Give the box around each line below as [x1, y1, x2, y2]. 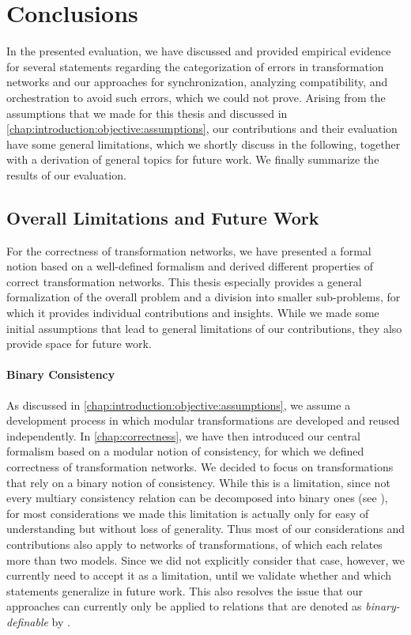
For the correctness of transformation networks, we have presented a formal [6, 242, 371, 259]
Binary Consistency [6, 366, 115, 383]
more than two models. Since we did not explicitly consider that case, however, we [6, 551, 405, 568]
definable [6, 613, 48, 629]
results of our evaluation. [6, 166, 126, 183]
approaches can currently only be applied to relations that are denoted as [6, 598, 362, 614]
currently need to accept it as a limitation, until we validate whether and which [6, 567, 392, 584]
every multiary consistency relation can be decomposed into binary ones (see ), [6, 489, 388, 506]
